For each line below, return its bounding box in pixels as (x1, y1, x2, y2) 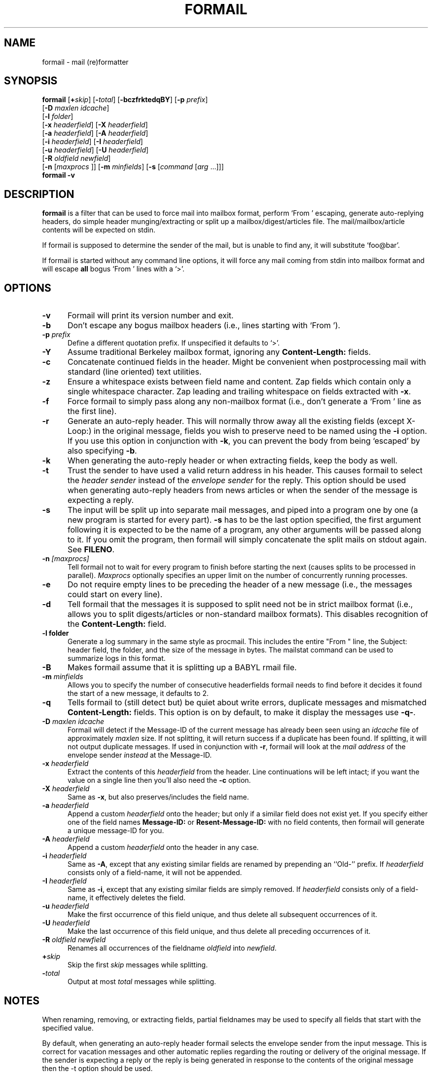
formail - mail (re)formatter (42, 57, 129, 66)
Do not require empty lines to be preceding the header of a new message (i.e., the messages (67, 579, 412, 590)
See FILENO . (67, 544, 115, 555)
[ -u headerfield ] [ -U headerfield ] (42, 146, 149, 154)
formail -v (42, 171, 75, 180)
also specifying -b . (67, 446, 137, 456)
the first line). (67, 406, 117, 417)
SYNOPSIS (4, 75, 58, 87)
